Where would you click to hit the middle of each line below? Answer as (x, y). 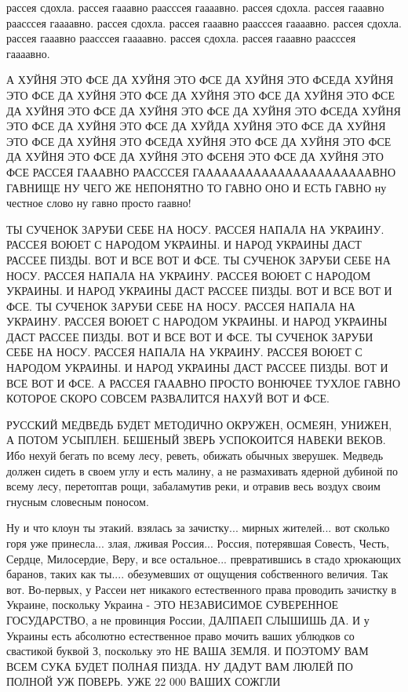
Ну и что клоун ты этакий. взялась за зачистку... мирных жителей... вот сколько (198, 528)
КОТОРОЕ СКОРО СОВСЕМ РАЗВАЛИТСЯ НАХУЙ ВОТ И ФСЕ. (168, 398)
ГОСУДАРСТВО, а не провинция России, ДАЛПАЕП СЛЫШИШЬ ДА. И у (188, 619)
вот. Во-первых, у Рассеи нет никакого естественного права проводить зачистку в (202, 589)
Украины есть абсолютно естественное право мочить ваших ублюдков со (180, 635)
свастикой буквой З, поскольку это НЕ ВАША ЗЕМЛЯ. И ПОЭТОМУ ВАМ (188, 651)
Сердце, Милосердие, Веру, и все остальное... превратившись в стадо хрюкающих (204, 558)
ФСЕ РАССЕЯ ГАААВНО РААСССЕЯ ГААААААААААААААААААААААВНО (201, 171)
